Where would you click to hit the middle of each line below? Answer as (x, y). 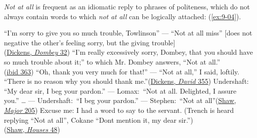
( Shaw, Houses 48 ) (32, 129)
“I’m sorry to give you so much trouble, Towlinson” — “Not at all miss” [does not (128, 33)
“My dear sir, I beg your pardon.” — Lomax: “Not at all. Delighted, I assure (120, 90)
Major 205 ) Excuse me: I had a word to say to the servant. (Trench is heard (119, 110)
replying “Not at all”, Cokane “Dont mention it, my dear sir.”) (99, 120)
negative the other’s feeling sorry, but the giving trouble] (90, 42)
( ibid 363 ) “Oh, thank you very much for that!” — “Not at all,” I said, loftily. (122, 71)
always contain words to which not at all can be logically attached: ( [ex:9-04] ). (123, 16)
